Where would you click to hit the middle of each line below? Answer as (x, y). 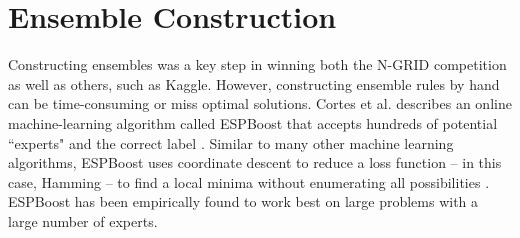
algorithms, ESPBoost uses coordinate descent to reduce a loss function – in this (255, 162)
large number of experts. (83, 220)
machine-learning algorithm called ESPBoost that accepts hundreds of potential (253, 122)
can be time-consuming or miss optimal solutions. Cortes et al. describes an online (260, 103)
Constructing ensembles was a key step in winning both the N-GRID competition (257, 64)
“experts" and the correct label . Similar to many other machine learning (231, 142)
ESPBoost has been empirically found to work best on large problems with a (243, 201)
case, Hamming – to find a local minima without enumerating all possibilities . (249, 181)
